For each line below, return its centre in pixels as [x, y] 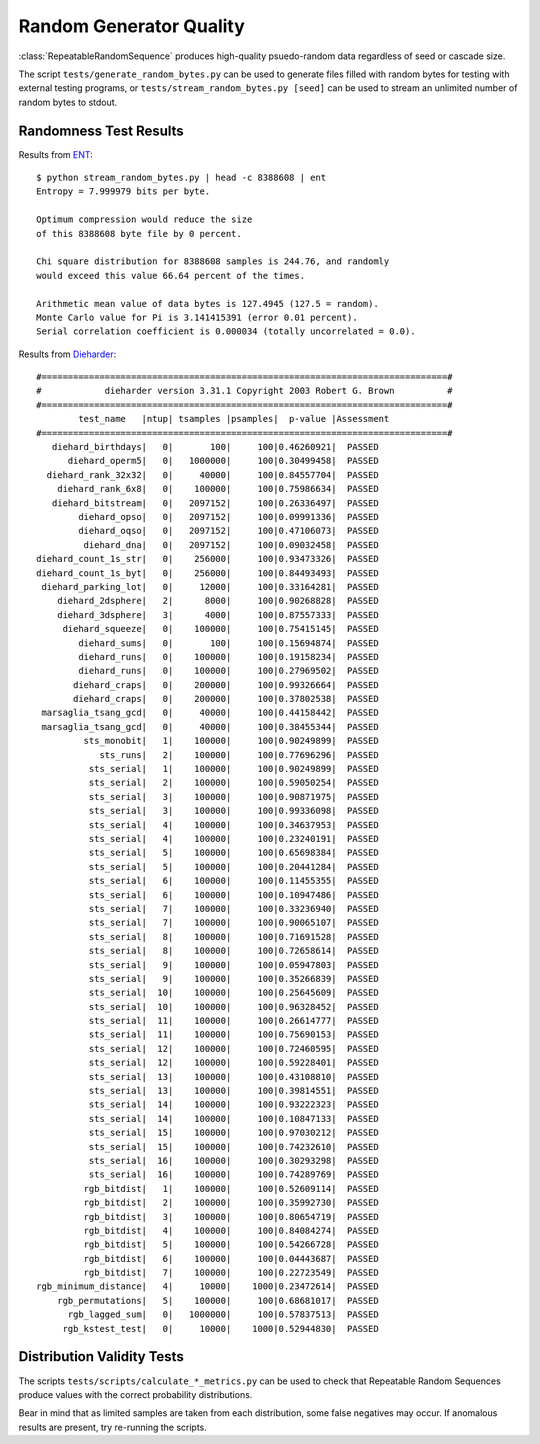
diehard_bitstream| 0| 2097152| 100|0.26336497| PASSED [215, 503]
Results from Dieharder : [67, 354]
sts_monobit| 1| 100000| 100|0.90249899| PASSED [231, 741]
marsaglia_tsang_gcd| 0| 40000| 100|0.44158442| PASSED [210, 713]
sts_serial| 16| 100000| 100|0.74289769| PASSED [233, 1174]
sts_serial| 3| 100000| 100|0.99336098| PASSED [233, 811]
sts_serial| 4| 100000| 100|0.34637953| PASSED [233, 824]
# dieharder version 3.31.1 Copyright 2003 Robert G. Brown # [244, 391]
